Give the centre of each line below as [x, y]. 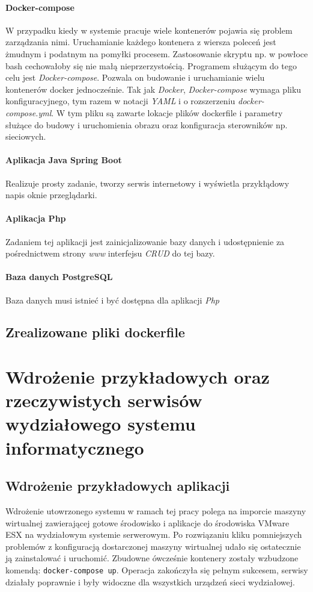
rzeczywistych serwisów [104, 400]
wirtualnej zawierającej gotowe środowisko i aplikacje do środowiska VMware [147, 522]
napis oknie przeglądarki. [51, 195]
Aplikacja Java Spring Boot [64, 160]
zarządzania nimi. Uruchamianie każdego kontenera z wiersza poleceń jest [141, 42]
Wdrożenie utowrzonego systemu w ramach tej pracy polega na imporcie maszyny [156, 511]
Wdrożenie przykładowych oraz [138, 377]
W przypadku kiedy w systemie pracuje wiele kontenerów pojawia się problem [149, 30]
